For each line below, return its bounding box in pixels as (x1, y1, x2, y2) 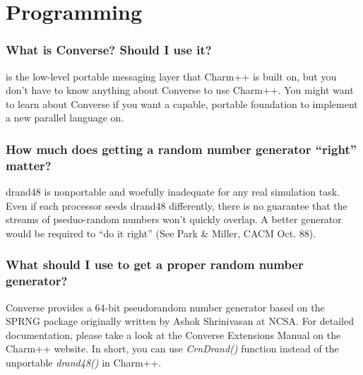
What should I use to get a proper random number (6, 256, 304, 273)
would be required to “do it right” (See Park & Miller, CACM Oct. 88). (6, 225, 316, 240)
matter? (6, 156, 52, 174)
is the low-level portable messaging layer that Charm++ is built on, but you (6, 69, 337, 83)
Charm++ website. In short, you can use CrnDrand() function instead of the (6, 341, 339, 356)
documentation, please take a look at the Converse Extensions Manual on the (6, 327, 341, 342)
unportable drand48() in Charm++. (6, 355, 162, 369)
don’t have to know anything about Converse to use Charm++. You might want (6, 83, 354, 97)
